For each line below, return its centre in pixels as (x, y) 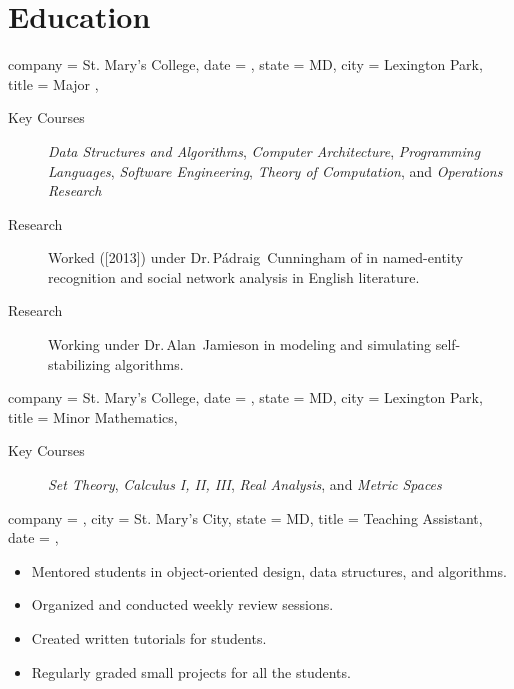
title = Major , (53, 83)
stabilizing (79, 363)
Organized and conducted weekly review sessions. (182, 604)
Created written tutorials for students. (149, 638)
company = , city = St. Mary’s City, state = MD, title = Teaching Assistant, (245, 517)
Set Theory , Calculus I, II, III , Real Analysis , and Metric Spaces (245, 484)
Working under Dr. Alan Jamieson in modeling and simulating (240, 344)
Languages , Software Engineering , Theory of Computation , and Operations (275, 170)
